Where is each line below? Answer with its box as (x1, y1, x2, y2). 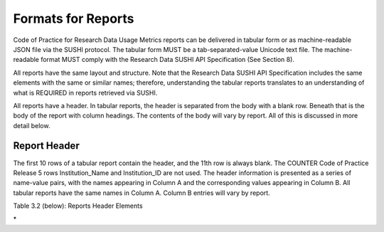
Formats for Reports (13, 11, 134, 26)
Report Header (13, 139, 80, 152)
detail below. (13, 121, 50, 130)
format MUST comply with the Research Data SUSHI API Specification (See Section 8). (40, 56, 295, 64)
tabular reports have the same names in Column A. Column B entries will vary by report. (13, 189, 270, 197)
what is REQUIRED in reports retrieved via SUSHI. (13, 88, 158, 97)
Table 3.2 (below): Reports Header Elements (13, 201, 143, 210)
